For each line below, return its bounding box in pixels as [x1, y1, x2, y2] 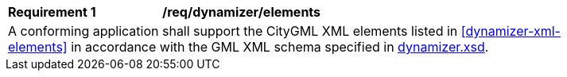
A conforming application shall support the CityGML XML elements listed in [8, 23, 458, 39]
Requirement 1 [8, 4, 96, 20]
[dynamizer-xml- [460, 23, 561, 39]
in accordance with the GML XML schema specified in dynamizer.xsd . [71, 39, 489, 55]
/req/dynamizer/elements [162, 4, 321, 20]
